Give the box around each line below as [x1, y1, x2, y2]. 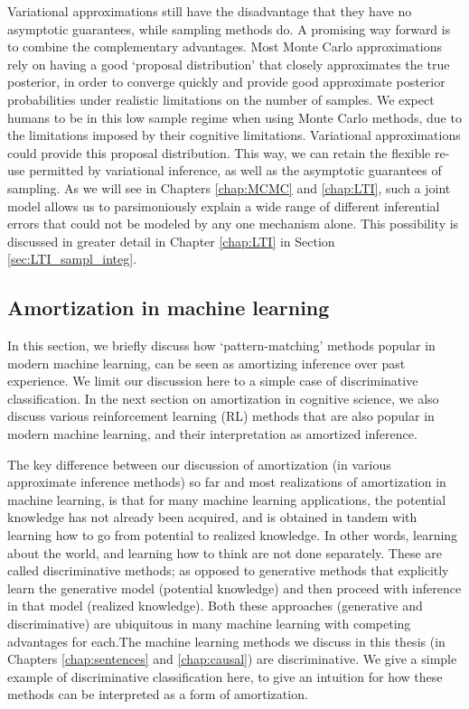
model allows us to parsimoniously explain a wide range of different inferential [7, 196, 440, 215]
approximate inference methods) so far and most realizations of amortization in [7, 472, 446, 491]
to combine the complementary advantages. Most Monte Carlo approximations [7, 37, 442, 56]
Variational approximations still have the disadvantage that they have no [7, 2, 412, 20]
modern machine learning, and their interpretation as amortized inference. [7, 424, 417, 443]
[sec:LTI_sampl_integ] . [7, 249, 137, 268]
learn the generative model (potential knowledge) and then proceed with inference [7, 578, 462, 597]
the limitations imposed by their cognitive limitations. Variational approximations [7, 126, 461, 145]
